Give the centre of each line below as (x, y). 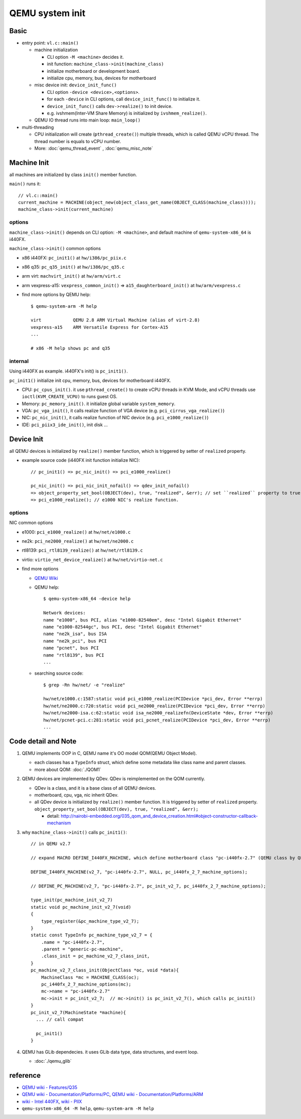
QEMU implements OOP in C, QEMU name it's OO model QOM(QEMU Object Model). (109, 753)
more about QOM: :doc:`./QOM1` (68, 769)
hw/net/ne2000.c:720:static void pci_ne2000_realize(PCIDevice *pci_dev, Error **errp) (155, 706)
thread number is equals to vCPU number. (78, 141)
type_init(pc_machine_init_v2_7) (72, 900)
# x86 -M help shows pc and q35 (70, 348)
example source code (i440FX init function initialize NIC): (81, 460)
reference (25, 1075)
